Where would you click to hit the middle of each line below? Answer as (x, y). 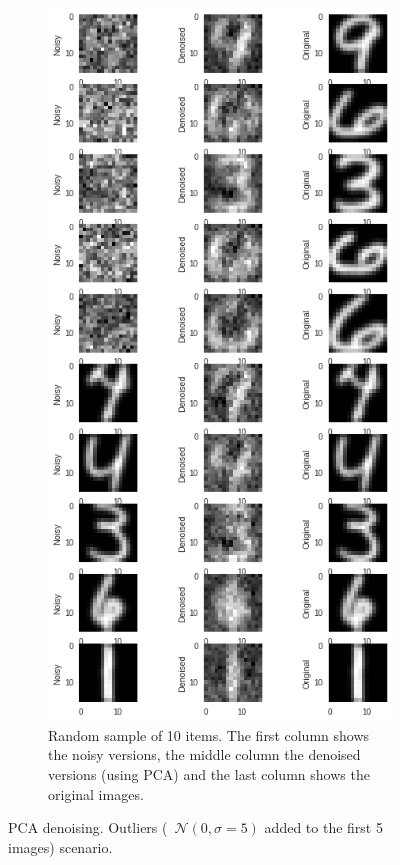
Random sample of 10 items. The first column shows (209, 734)
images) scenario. (60, 846)
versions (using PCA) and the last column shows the (209, 774)
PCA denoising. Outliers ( (88, 827)
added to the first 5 (323, 827)
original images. (96, 793)
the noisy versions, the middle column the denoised (204, 754)
